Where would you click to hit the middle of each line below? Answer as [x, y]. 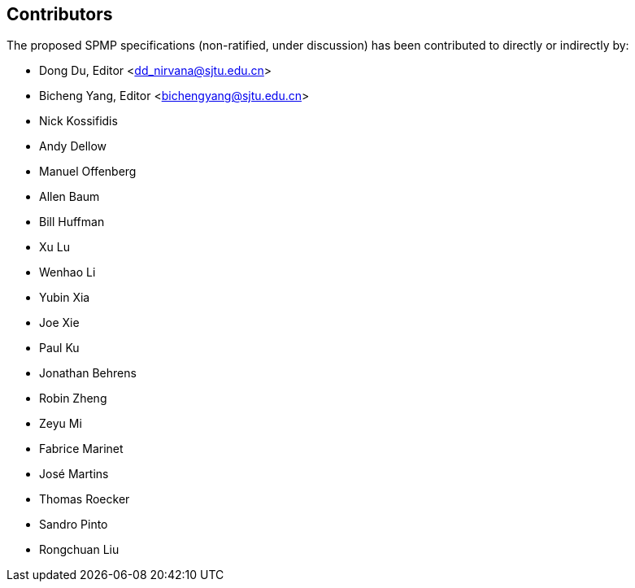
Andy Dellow [73, 146]
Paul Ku [59, 348]
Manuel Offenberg [88, 172]
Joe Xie [59, 323]
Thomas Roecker [85, 499]
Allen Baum [70, 197]
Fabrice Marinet [81, 449]
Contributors [60, 14]
